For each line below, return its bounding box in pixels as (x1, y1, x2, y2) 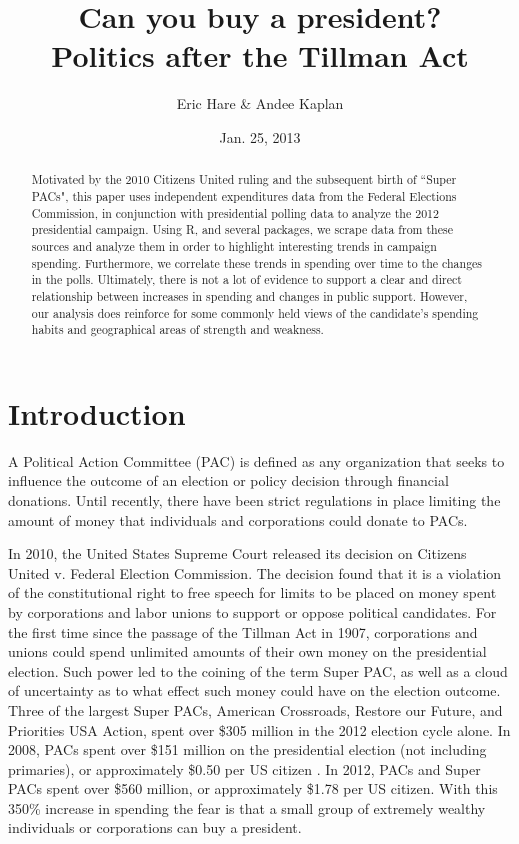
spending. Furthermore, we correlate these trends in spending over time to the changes (31, 254, 483, 271)
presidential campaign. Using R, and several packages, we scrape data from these (31, 221, 453, 238)
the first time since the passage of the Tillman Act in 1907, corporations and (8, 621, 478, 642)
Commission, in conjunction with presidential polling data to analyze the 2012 (31, 204, 439, 221)
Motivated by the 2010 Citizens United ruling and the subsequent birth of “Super (31, 171, 457, 188)
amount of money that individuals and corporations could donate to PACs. (8, 509, 468, 530)
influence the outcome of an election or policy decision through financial (8, 470, 449, 491)
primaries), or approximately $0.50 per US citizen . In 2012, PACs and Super (8, 758, 481, 779)
